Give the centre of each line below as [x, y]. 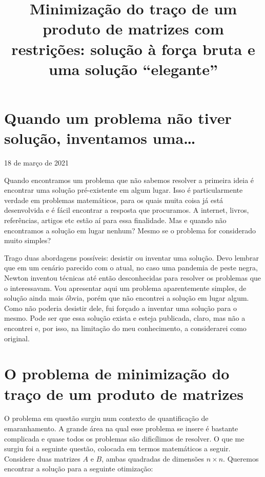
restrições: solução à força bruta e [133, 49]
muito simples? [28, 240]
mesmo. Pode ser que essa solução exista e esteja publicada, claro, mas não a [125, 318]
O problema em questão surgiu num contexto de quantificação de [106, 418]
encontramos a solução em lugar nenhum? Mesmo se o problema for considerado [130, 230]
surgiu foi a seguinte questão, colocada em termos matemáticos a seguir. [117, 448]
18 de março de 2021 [37, 163]
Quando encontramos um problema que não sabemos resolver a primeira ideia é [129, 180]
